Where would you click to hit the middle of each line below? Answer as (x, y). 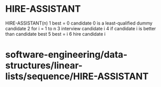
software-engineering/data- (66, 55)
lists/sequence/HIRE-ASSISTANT (77, 77)
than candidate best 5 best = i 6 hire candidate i (56, 34)
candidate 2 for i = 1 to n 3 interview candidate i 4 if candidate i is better (81, 28)
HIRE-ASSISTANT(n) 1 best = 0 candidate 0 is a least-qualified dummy (79, 23)
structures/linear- (44, 66)
